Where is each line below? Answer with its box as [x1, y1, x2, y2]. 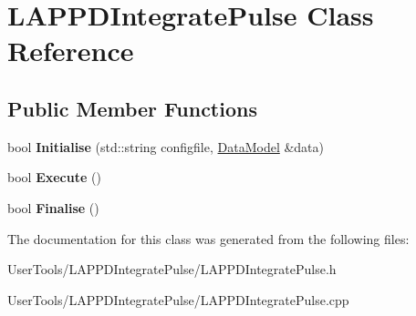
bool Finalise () [7, 198, 99, 217]
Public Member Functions [7, 94, 257, 122]
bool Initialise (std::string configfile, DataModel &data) [7, 137, 325, 156]
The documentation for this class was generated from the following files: [7, 229, 410, 248]
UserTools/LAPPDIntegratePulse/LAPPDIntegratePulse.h [7, 260, 337, 279]
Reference [7, 32, 134, 69]
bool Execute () [7, 168, 101, 187]
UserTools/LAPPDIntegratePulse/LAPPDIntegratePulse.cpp [7, 290, 349, 309]
